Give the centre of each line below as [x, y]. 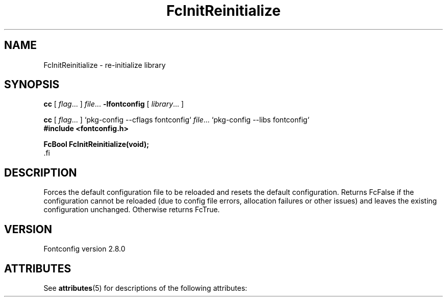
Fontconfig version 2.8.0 [84, 249]
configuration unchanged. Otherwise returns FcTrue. [132, 210]
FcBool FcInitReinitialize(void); [96, 144]
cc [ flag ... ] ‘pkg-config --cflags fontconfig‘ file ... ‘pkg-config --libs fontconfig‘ [177, 120]
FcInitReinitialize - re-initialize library [105, 65]
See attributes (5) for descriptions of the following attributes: [145, 288]
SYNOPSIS [32, 85]
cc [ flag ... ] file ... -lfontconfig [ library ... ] [114, 104]
